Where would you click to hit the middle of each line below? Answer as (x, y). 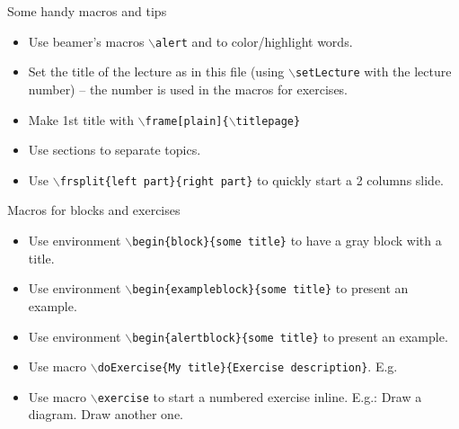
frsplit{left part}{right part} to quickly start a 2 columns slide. (252, 179)
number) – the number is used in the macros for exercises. (188, 89)
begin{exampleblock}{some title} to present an (270, 288)
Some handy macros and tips (87, 11)
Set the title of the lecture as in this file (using (156, 71)
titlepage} (268, 121)
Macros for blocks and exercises (94, 210)
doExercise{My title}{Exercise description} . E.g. (247, 366)
